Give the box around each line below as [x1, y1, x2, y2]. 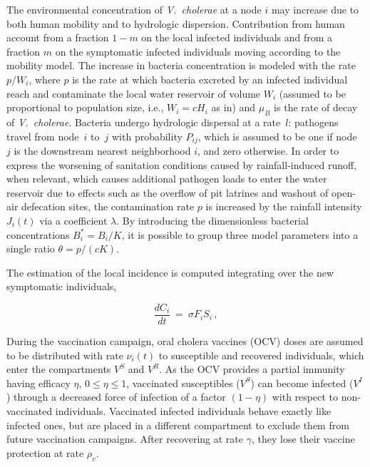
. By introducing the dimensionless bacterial [116, 212, 309, 227]
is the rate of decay [274, 100, 358, 115]
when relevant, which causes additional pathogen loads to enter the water [6, 171, 327, 186]
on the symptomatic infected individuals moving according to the [55, 43, 341, 58]
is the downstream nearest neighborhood [14, 143, 191, 158]
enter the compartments [6, 361, 111, 376]
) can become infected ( [250, 375, 354, 390]
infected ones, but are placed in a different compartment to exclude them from [6, 417, 349, 432]
